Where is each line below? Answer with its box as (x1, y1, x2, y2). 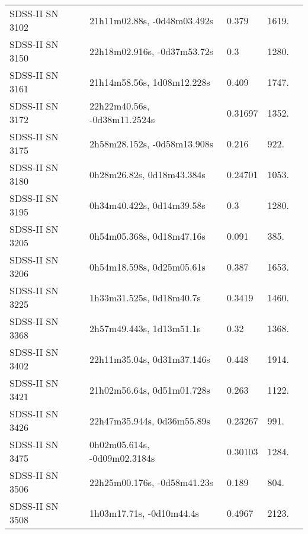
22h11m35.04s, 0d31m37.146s (89, 352, 210, 366)
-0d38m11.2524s (89, 112, 155, 126)
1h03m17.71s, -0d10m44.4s (89, 506, 200, 520)
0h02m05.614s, (89, 438, 150, 451)
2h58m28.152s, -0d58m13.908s (89, 136, 214, 150)
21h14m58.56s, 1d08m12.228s (89, 75, 210, 89)
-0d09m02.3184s (89, 451, 155, 465)
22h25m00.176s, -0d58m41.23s (89, 475, 214, 489)
